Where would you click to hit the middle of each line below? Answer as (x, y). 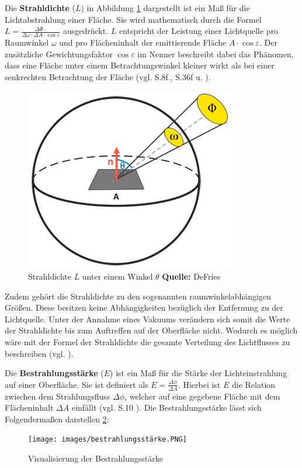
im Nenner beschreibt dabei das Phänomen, (216, 54)
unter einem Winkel (117, 276)
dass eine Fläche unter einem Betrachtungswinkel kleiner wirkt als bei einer (140, 65)
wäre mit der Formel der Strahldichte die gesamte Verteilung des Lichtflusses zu (147, 341)
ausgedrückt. (86, 31)
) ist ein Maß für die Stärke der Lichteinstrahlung (199, 373)
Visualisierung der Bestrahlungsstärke (96, 458)
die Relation (254, 384)
